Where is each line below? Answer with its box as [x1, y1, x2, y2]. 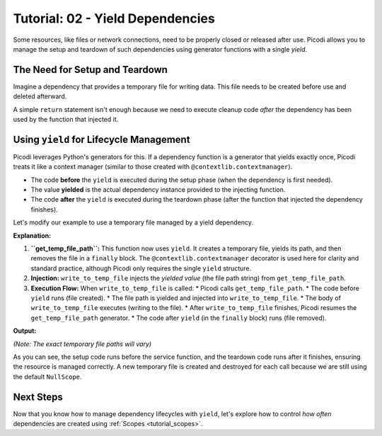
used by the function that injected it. [13, 115, 119, 124]
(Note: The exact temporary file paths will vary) [13, 340, 152, 348]
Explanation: [13, 231, 52, 240]
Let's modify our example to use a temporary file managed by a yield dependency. [13, 218, 254, 226]
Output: [13, 326, 37, 335]
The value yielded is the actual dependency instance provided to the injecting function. [30, 185, 286, 194]
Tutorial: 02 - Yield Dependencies [13, 11, 215, 26]
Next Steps [13, 391, 63, 403]
